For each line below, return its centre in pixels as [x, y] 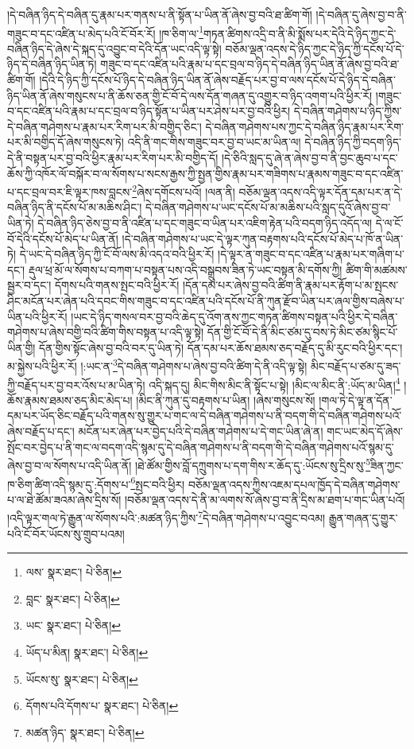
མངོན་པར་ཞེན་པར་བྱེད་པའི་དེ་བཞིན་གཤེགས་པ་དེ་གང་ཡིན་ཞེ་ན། [201, 431]
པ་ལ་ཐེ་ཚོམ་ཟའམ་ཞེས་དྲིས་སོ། [64, 499]
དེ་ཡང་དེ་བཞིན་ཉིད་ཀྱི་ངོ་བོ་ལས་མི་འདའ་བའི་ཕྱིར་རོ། [117, 254]
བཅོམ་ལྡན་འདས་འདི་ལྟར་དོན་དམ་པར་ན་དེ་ [321, 191]
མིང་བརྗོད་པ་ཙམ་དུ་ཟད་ [356, 366]
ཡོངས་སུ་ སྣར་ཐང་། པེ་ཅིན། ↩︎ [82, 679]
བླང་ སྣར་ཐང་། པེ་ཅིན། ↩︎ [73, 598]
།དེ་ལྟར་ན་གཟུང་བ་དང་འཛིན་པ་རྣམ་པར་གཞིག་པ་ [311, 254]
